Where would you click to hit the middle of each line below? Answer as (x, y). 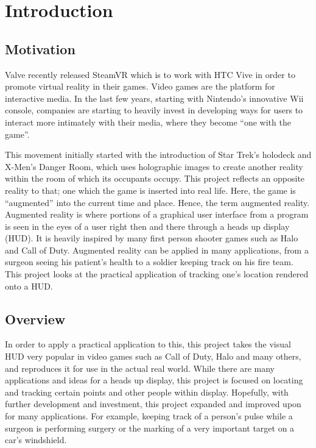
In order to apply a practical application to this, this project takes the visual (148, 344)
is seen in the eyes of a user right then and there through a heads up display (147, 226)
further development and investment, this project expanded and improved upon (153, 404)
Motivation (40, 48)
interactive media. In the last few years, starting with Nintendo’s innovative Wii (154, 98)
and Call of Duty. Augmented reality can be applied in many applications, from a (157, 250)
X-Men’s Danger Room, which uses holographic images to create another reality (154, 166)
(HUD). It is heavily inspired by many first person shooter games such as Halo (152, 238)
